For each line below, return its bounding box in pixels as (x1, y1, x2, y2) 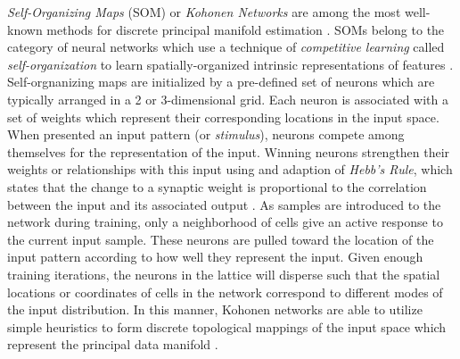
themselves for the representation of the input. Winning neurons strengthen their (7, 142, 450, 161)
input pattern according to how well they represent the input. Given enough (7, 247, 423, 266)
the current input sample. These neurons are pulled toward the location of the (7, 230, 434, 248)
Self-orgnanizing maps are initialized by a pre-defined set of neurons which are (7, 72, 435, 91)
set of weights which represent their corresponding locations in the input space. (7, 107, 439, 126)
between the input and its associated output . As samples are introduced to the (7, 195, 441, 213)
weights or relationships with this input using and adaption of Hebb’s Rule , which (7, 160, 453, 179)
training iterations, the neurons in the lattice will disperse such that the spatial (7, 264, 440, 283)
